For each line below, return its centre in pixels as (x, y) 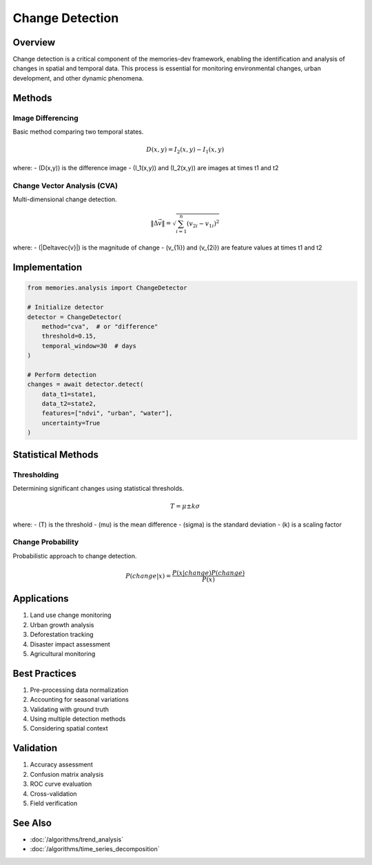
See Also (32, 823)
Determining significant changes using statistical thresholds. (99, 488)
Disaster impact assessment (70, 644)
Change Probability (46, 542)
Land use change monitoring (71, 615)
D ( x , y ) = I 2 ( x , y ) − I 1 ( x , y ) (185, 150)
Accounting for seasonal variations (79, 700)
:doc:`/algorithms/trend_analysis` (77, 839)
